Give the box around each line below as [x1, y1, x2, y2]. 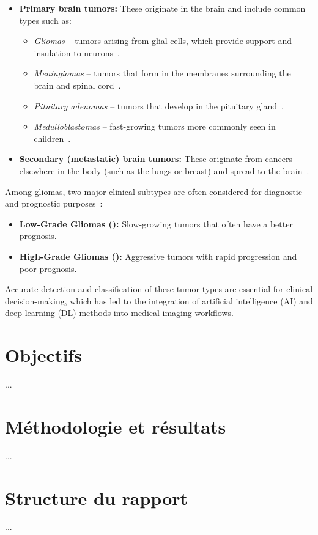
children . [34, 131, 71, 144]
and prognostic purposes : [5, 197, 103, 210]
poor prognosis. [19, 262, 77, 275]
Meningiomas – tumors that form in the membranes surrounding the [34, 67, 291, 79]
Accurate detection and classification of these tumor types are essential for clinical [5, 282, 313, 295]
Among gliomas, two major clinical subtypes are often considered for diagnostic [5, 185, 302, 197]
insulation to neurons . [34, 46, 120, 59]
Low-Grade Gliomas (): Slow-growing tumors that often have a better [19, 217, 293, 230]
